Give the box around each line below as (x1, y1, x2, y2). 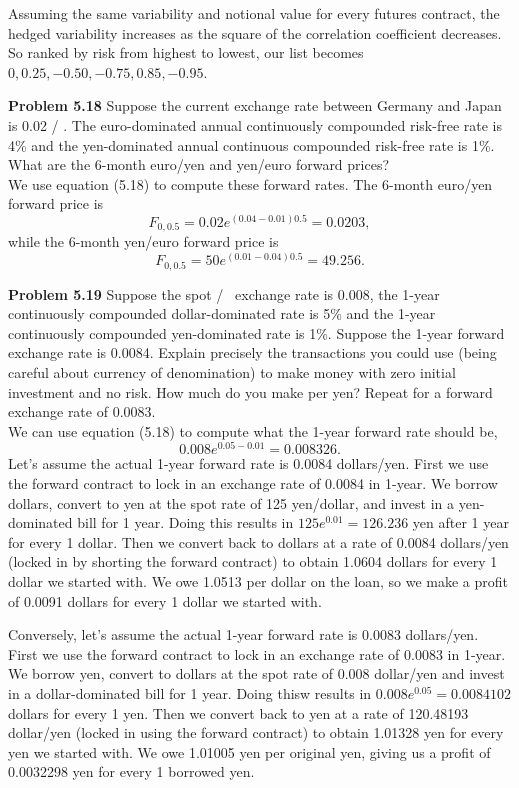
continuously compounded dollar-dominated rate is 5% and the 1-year (8, 303, 436, 324)
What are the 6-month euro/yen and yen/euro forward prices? (8, 154, 390, 175)
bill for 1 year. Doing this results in (77, 512, 294, 533)
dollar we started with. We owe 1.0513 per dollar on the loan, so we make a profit (8, 570, 509, 591)
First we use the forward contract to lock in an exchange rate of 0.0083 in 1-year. (8, 643, 506, 664)
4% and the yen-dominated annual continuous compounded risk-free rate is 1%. (8, 134, 495, 155)
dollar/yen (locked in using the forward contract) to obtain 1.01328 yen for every (8, 722, 504, 743)
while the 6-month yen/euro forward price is (8, 231, 279, 252)
